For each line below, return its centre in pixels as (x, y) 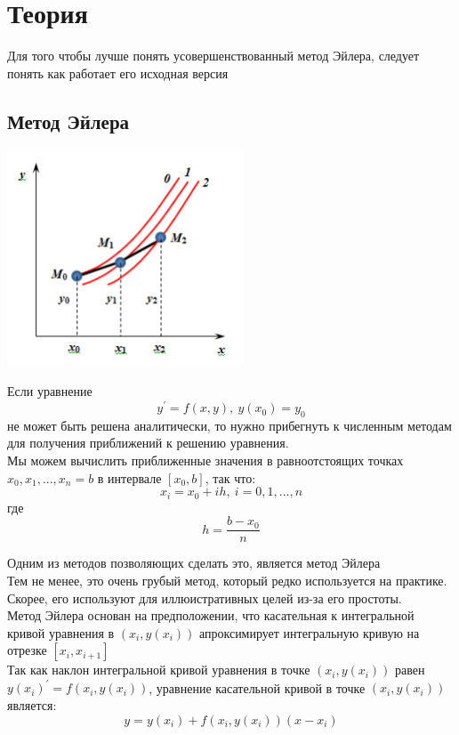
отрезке (27, 650)
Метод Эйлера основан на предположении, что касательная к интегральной (211, 615)
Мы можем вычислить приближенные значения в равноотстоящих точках (205, 460)
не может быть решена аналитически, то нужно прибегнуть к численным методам (229, 425)
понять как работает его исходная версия (118, 73)
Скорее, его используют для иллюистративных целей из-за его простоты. (205, 598)
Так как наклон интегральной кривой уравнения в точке (159, 670)
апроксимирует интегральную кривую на (309, 632)
